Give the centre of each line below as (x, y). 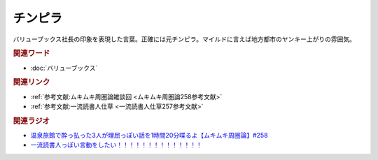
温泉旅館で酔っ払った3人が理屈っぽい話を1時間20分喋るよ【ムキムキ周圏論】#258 (149, 136)
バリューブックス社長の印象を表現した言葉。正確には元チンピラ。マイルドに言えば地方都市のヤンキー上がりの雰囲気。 (184, 39)
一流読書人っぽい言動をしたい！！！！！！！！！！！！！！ (116, 145)
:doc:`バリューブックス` (64, 68)
